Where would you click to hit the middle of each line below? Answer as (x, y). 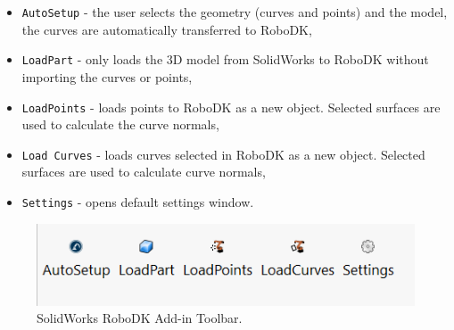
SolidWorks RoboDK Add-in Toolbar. (140, 318)
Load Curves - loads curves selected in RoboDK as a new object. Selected (223, 154)
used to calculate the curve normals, (120, 124)
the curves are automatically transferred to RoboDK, (167, 29)
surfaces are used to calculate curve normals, (144, 172)
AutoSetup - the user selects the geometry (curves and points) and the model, (235, 12)
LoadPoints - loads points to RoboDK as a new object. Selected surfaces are (231, 107)
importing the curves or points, (107, 76)
